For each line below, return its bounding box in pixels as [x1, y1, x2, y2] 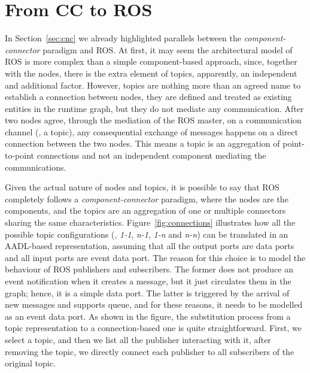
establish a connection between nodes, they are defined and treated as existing [5, 90, 292, 103]
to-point [5, 149, 35, 162]
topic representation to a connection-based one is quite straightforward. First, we [5, 322, 302, 334]
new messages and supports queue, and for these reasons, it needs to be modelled [5, 298, 303, 311]
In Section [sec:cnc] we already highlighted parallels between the [5, 32, 241, 44]
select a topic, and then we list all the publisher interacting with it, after [5, 333, 271, 345]
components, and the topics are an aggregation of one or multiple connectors [5, 204, 286, 217]
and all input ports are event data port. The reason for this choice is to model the [5, 251, 306, 263]
